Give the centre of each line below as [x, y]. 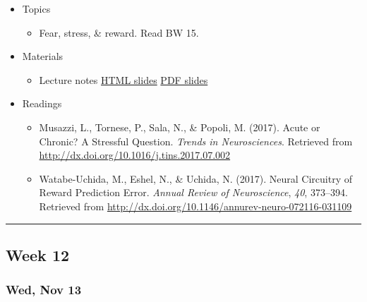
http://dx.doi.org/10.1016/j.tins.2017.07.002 [135, 155]
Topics [36, 8]
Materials [43, 56]
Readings [42, 103]
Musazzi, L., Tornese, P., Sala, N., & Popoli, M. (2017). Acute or [180, 127]
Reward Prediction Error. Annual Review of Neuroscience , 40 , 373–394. [193, 192]
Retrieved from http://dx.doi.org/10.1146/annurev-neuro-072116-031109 [195, 206]
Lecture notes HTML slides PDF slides [124, 79]
